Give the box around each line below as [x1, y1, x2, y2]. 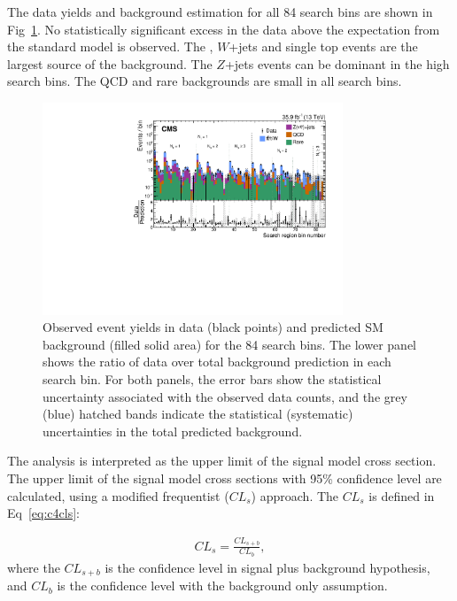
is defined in [368, 486, 435, 505]
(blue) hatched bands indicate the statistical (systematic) [43, 405, 353, 423]
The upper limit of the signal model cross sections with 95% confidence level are [7, 469, 442, 488]
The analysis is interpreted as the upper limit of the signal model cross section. [7, 451, 437, 470]
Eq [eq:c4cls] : [7, 504, 80, 522]
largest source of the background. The [7, 54, 213, 73]
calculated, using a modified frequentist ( [7, 486, 229, 505]
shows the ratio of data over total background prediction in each [43, 352, 391, 371]
